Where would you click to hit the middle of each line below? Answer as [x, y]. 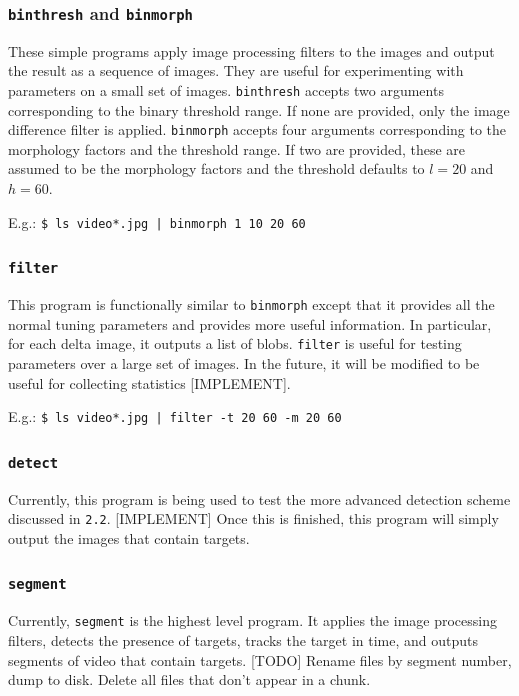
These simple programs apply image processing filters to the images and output [251, 50]
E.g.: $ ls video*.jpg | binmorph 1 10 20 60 [157, 221]
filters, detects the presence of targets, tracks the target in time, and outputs [243, 639]
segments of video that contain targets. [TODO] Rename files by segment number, [260, 659]
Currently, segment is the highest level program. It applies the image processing [252, 620]
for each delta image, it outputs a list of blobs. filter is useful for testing [235, 343]
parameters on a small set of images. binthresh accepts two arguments [226, 89]
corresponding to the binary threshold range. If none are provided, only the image [259, 109]
